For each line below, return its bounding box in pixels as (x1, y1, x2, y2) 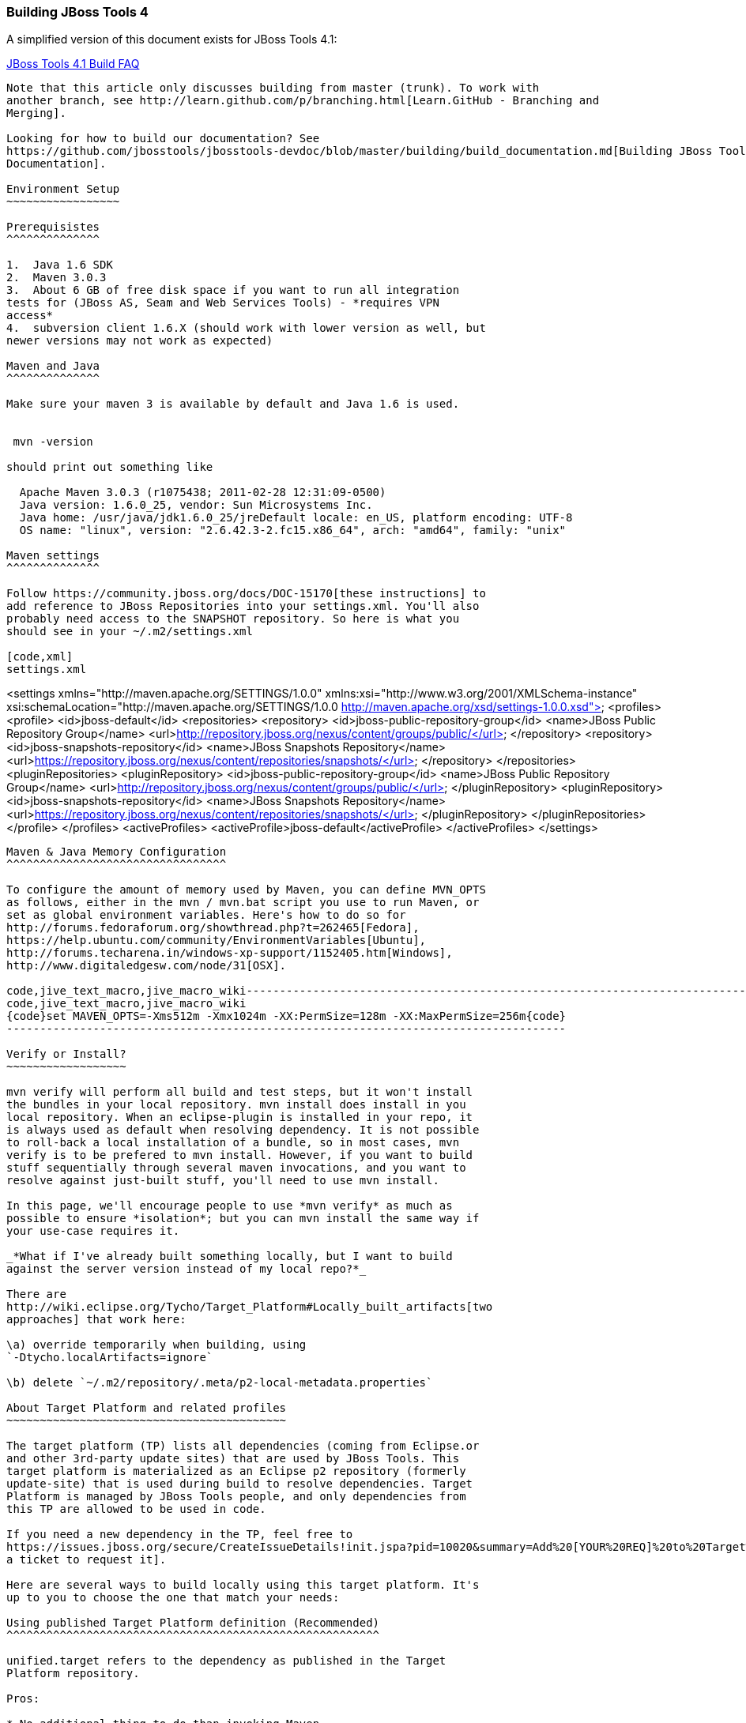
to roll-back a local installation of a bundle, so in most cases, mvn (6, 1136, 460, 1149)
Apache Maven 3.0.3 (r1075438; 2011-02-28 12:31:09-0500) (19, 486, 386, 499)
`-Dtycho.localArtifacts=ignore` (6, 1351, 213, 1364)
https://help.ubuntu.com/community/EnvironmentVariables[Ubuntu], (6, 934, 427, 947)
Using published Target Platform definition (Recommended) (6, 1616, 380, 1630)
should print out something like (6, 461, 213, 474)
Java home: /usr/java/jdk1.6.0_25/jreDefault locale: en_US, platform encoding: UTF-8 (19, 511, 573, 525)
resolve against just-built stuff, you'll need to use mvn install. (6, 1174, 439, 1187)
